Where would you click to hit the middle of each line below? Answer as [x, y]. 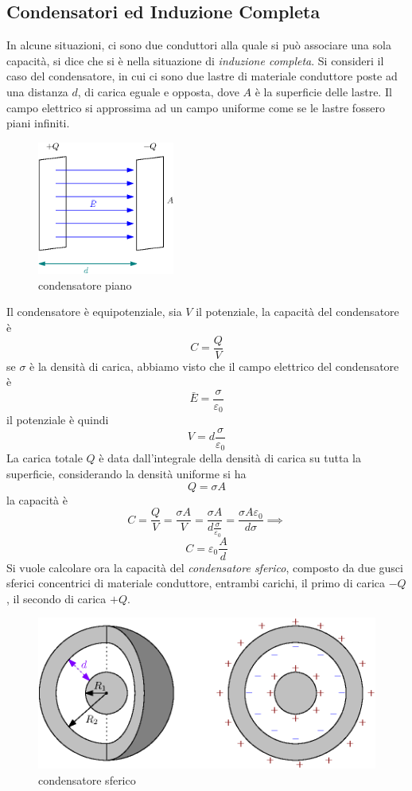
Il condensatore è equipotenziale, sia [94, 312]
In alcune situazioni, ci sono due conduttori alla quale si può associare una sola [199, 45]
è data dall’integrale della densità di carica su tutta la [230, 458]
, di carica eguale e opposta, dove [158, 91]
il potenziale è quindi [58, 420]
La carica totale [45, 458]
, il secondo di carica [56, 598]
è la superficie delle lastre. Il [323, 91]
